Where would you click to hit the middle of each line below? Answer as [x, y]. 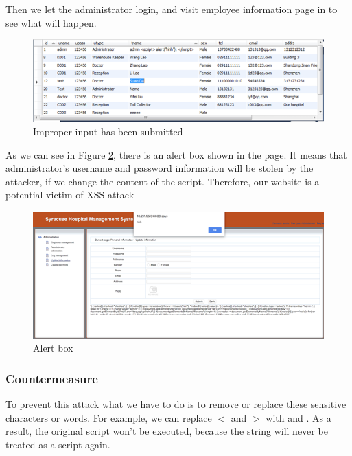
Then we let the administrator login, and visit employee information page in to [172, 9]
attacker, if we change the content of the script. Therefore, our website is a [163, 181]
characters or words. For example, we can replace [109, 417]
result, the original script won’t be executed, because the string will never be [167, 431]
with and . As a [298, 417]
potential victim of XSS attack [70, 195]
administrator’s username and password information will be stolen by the [160, 168]
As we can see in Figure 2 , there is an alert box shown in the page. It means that [176, 154]
